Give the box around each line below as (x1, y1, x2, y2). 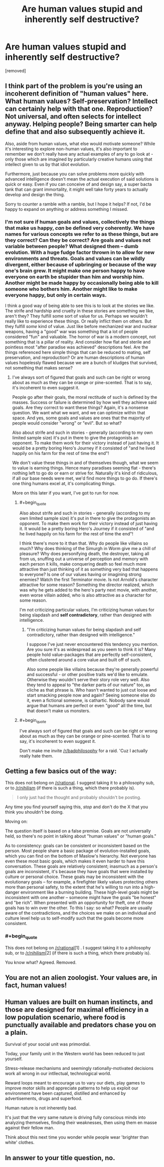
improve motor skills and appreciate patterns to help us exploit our (5, 1085, 139, 1091)
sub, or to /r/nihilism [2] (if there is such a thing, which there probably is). (5, 950, 151, 956)
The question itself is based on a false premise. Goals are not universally (5, 828, 151, 834)
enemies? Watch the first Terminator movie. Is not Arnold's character (19, 576, 158, 582)
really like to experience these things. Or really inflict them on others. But (5, 318, 152, 324)
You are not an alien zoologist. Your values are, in (5, 974, 158, 982)
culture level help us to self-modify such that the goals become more (5, 915, 144, 921)
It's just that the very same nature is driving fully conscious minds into (5, 1114, 146, 1121)
